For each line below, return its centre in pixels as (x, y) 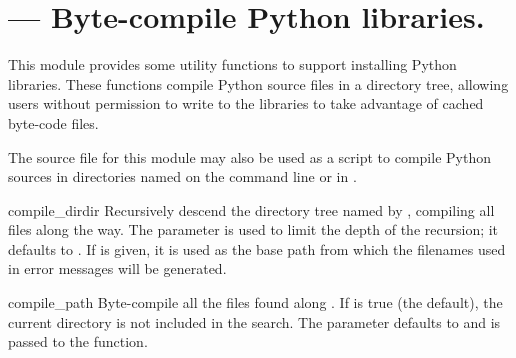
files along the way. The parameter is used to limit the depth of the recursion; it (253, 229)
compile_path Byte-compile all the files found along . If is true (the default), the (255, 302)
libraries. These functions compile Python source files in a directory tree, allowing (258, 83)
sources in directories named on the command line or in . (182, 176)
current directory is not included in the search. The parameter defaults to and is (254, 321)
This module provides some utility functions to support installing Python (232, 64)
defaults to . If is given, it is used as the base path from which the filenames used (257, 248)
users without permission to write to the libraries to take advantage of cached (246, 103)
